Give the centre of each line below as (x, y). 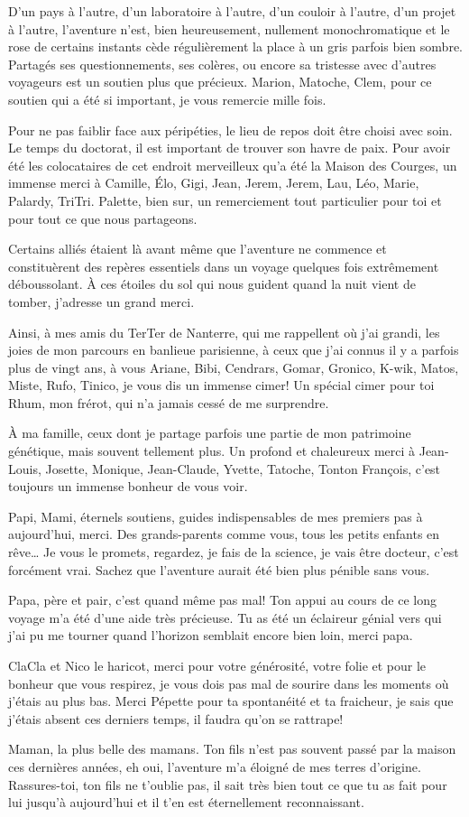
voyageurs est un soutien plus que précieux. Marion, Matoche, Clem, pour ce (220, 82)
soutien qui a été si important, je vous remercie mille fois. (167, 99)
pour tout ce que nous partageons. (103, 218)
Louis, (25, 468)
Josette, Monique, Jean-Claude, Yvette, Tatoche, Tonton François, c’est (243, 468)
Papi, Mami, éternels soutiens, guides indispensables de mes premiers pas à (216, 516)
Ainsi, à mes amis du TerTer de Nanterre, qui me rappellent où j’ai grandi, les (224, 332)
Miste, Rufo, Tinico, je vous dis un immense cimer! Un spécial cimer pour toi (221, 385)
